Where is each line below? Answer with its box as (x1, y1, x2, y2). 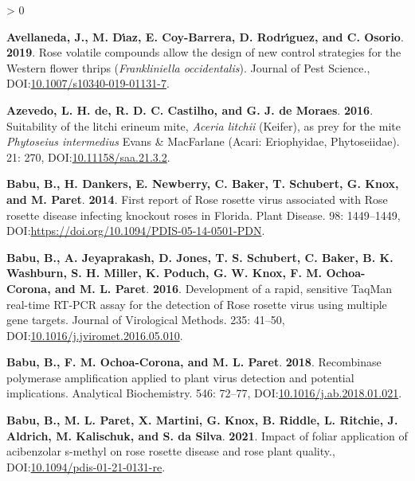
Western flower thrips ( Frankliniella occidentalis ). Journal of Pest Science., (6, 59, 370, 76)
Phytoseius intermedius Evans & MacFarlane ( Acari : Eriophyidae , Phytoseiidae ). (6, 133, 400, 150)
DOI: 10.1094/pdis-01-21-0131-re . (6, 458, 166, 475)
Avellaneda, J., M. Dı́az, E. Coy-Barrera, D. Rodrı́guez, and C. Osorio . (6, 28, 404, 45)
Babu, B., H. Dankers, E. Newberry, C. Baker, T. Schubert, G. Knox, (6, 175, 399, 192)
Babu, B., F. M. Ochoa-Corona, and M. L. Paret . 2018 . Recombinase (6, 354, 382, 370)
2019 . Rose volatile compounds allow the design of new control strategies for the (6, 44, 401, 61)
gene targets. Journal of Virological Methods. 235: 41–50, (6, 311, 285, 328)
